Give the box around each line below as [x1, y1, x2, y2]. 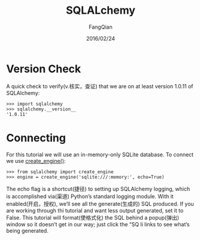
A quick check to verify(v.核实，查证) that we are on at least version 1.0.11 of [6, 82, 193, 90]
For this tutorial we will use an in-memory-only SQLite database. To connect [6, 150, 194, 158]
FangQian [89, 23, 113, 30]
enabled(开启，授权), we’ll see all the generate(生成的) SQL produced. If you [6, 200, 195, 207]
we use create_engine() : [6, 157, 66, 164]
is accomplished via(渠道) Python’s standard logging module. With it [6, 192, 174, 200]
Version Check [6, 62, 81, 75]
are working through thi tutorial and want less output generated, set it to [6, 207, 184, 214]
